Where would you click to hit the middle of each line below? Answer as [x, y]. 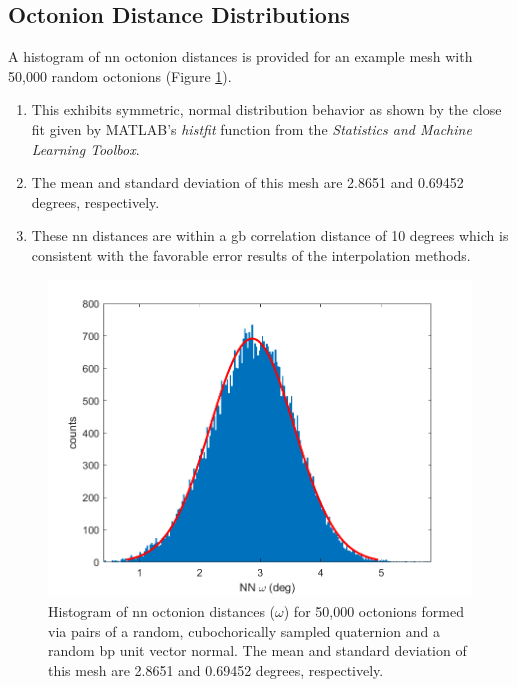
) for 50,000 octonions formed [373, 611]
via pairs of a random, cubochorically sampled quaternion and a [244, 630]
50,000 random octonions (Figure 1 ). [120, 75]
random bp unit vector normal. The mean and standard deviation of [257, 650]
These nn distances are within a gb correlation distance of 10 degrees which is [270, 235]
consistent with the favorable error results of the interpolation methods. [251, 254]
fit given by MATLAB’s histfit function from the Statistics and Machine [251, 128]
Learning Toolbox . [85, 148]
